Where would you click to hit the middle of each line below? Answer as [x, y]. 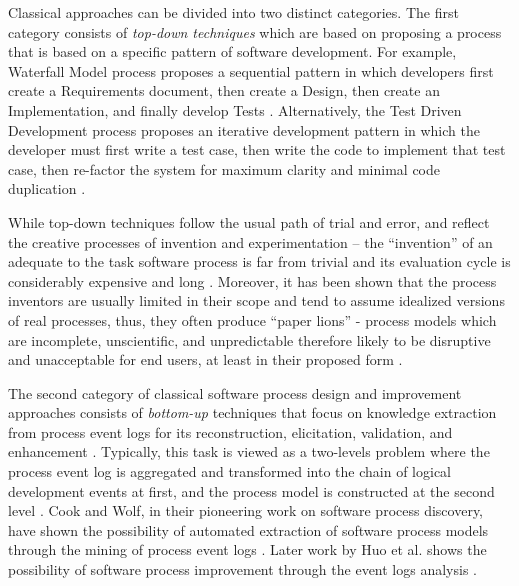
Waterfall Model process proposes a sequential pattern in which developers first [251, 70]
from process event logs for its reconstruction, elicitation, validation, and [230, 431]
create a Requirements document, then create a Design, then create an [224, 90]
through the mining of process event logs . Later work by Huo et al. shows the [247, 549]
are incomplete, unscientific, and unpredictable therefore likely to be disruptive [249, 339]
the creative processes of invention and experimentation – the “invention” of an [250, 241]
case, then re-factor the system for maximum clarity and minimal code [224, 168]
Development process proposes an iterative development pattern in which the [244, 129]
